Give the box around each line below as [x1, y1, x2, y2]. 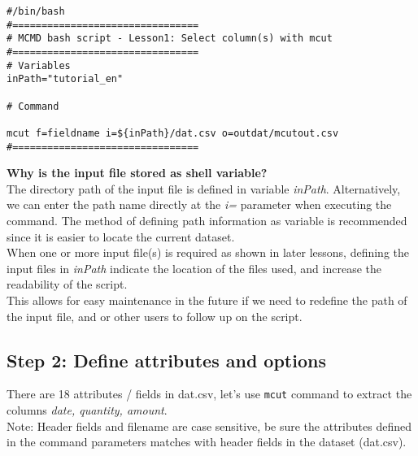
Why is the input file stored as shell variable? [7, 164, 268, 181]
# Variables [7, 59, 71, 72]
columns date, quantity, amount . [7, 402, 168, 419]
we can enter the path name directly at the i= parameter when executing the [7, 196, 392, 213]
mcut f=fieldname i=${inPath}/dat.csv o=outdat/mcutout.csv [7, 127, 339, 139]
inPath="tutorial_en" [7, 73, 124, 85]
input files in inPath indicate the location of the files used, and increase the [7, 259, 381, 276]
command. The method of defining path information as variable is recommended [7, 212, 407, 228]
